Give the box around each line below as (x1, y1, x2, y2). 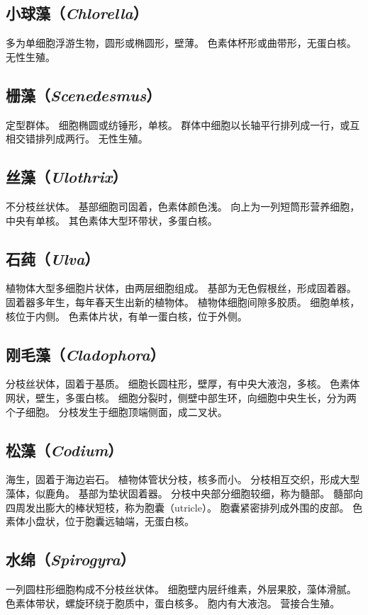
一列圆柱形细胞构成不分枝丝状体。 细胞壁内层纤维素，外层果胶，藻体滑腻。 (6, 581, 357, 596)
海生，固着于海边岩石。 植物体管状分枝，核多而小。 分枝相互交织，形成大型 (6, 472, 360, 487)
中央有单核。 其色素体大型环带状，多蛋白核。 (6, 213, 218, 227)
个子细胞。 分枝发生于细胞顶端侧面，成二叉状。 (6, 404, 228, 419)
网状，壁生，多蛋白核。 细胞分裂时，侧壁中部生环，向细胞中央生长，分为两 (6, 390, 357, 405)
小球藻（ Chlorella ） (6, 2, 148, 24)
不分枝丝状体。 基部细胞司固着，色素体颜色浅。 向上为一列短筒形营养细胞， (6, 198, 360, 213)
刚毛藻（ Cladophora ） (6, 343, 165, 365)
